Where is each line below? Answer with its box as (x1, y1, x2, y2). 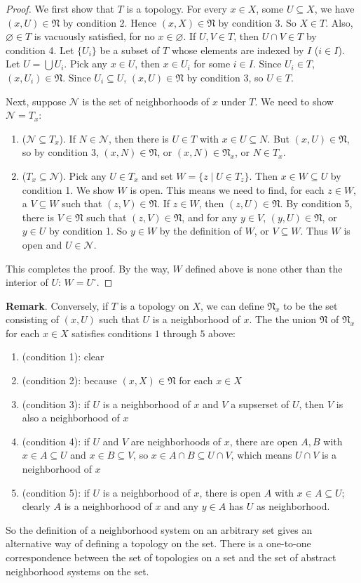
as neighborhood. (257, 499, 330, 513)
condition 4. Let (6, 42, 74, 57)
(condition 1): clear (22, 349, 104, 364)
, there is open (199, 485, 261, 499)
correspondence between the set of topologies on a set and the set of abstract (6, 550, 336, 564)
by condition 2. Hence (62, 15, 157, 30)
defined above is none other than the (185, 261, 343, 275)
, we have (314, 1, 355, 15)
